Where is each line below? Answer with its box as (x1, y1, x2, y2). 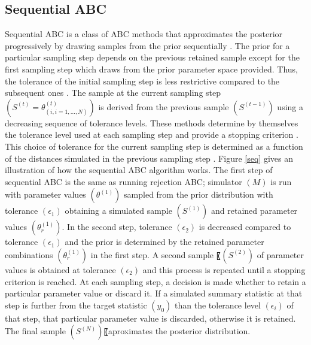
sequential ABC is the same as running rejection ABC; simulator (5, 175, 242, 187)
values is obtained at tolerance (5, 263, 116, 276)
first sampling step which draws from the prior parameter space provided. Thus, (5, 62, 298, 75)
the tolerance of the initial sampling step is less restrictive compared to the (5, 74, 280, 87)
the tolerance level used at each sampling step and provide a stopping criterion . (5, 128, 298, 141)
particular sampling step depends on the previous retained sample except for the (5, 51, 300, 63)
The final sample (5, 325, 66, 337)
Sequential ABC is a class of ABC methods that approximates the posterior (5, 28, 283, 40)
